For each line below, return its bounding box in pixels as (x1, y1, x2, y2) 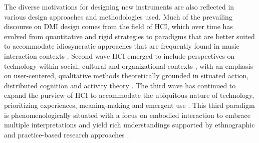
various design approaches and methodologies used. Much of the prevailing (4, 11, 232, 22)
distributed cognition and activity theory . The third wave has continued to (4, 80, 236, 90)
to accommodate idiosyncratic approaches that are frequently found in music (4, 41, 239, 51)
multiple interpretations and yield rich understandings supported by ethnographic (4, 119, 255, 130)
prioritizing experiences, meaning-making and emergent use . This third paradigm (4, 99, 255, 110)
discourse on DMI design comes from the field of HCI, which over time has (4, 21, 233, 32)
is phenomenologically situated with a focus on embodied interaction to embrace (4, 109, 250, 120)
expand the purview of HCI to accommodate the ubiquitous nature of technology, (4, 90, 254, 100)
